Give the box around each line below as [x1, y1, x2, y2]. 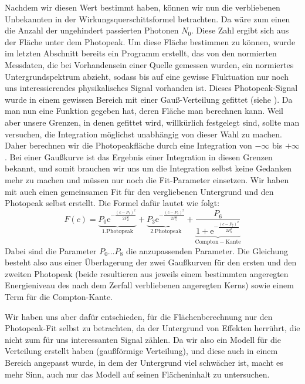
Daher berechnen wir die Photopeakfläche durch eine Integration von [5, 139, 252, 151]
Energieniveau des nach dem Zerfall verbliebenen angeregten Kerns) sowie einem [5, 279, 294, 291]
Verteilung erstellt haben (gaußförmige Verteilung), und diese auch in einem [5, 345, 278, 357]
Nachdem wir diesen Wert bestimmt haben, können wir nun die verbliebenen [5, 1, 280, 13]
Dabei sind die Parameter [5, 244, 97, 257]
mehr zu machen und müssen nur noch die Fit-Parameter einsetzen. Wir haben [5, 173, 289, 186]
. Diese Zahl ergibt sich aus [191, 24, 289, 36]
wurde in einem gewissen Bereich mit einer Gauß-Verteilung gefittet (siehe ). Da [5, 93, 293, 105]
